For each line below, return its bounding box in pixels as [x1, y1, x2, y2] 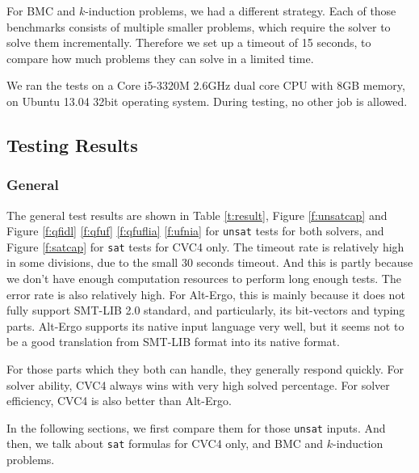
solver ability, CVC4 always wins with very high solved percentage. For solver [6, 376, 390, 393]
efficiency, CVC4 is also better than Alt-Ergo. [6, 392, 232, 409]
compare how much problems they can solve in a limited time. [6, 49, 314, 66]
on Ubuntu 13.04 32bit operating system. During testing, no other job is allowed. [6, 92, 408, 109]
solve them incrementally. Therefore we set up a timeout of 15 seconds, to [6, 34, 371, 51]
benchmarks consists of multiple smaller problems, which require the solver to [6, 18, 391, 35]
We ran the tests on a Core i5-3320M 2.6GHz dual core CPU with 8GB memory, [6, 77, 405, 94]
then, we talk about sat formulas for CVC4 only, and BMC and [6, 435, 324, 452]
